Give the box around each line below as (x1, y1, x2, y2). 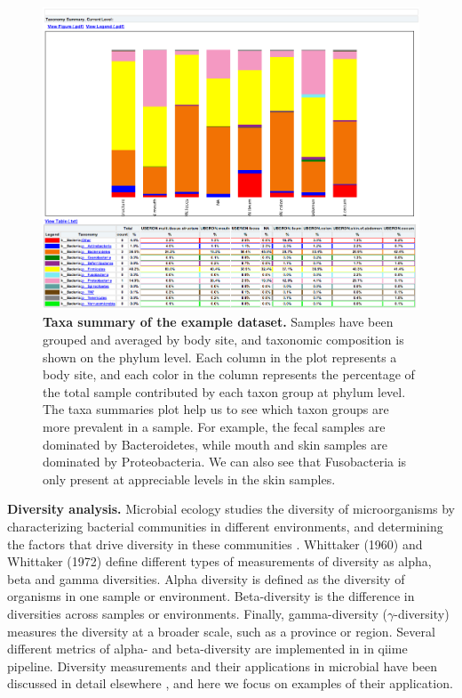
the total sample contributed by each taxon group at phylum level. (43, 382, 406, 401)
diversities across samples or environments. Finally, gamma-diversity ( (7, 604, 387, 622)
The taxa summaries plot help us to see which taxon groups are (43, 400, 389, 418)
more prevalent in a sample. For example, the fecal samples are (43, 418, 386, 436)
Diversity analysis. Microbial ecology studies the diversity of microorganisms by (7, 499, 456, 518)
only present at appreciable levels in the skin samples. (43, 469, 336, 488)
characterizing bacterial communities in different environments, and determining (7, 517, 443, 535)
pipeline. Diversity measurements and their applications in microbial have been (7, 656, 438, 675)
